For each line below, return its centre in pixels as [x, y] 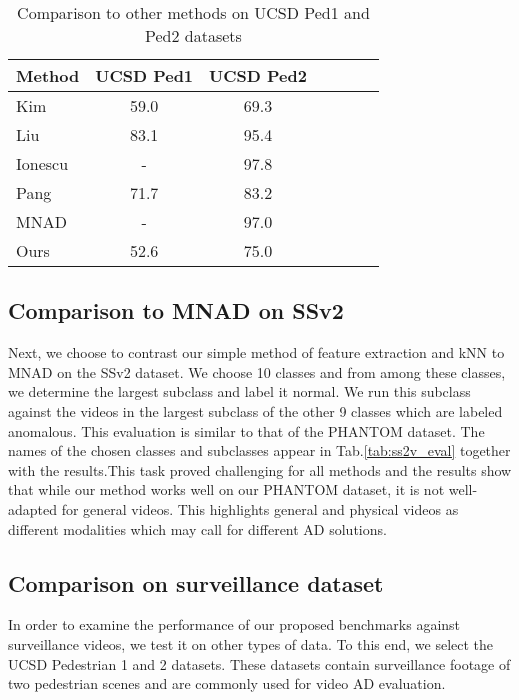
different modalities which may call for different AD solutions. [197, 528]
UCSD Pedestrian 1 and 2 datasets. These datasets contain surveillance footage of [259, 663]
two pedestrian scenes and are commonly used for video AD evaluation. [227, 683]
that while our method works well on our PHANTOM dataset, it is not [226, 489]
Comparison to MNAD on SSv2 [176, 310]
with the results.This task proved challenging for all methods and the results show [260, 469]
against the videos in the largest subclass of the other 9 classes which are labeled [255, 410]
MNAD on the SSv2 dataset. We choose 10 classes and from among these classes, [257, 371]
